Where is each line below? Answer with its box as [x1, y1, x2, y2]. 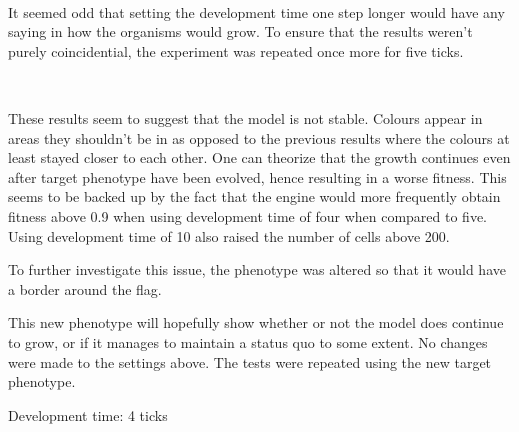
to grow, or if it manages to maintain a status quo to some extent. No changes [8, 331, 488, 352]
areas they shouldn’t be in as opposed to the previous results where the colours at [8, 127, 510, 148]
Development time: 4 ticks [8, 404, 168, 425]
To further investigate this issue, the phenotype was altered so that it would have [8, 259, 506, 280]
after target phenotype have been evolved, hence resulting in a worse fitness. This [8, 166, 507, 187]
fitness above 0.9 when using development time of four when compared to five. [8, 205, 488, 226]
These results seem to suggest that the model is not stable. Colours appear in [8, 107, 483, 128]
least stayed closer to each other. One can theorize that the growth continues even [8, 147, 511, 168]
